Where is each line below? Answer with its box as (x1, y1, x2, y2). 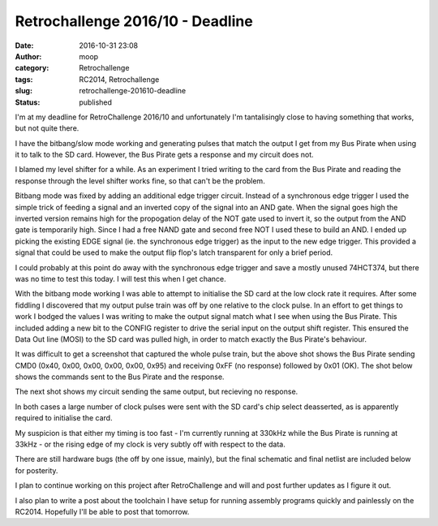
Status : (15, 97, 41, 107)
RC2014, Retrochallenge (79, 74, 160, 84)
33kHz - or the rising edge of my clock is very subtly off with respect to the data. (15, 439, 286, 450)
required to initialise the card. (15, 413, 113, 423)
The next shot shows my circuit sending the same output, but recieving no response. (15, 386, 298, 397)
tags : (15, 74, 33, 84)
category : (15, 63, 49, 73)
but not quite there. (15, 123, 79, 133)
